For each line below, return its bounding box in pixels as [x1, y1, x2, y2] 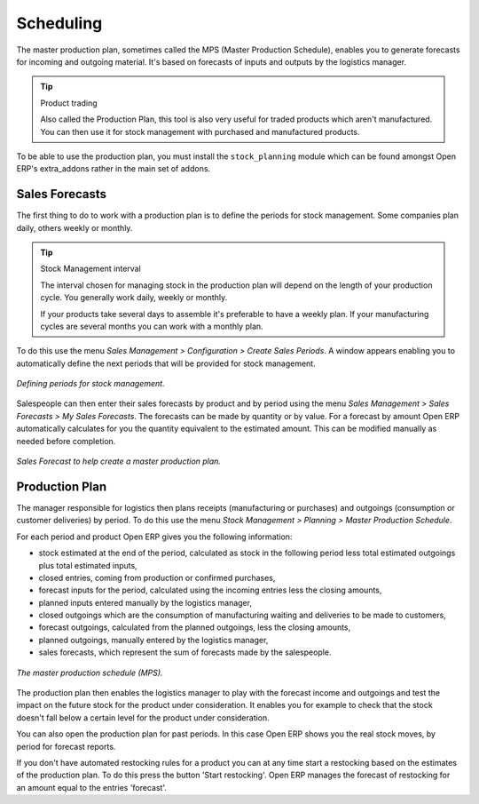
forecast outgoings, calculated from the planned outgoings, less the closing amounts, [38, 622, 351, 633]
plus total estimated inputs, [38, 560, 137, 570]
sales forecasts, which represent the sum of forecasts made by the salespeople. [38, 647, 332, 657]
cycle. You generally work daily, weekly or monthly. [40, 292, 228, 303]
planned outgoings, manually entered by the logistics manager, [38, 634, 269, 645]
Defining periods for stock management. [16, 378, 165, 389]
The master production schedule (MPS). [16, 667, 163, 678]
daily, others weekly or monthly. [16, 222, 133, 233]
